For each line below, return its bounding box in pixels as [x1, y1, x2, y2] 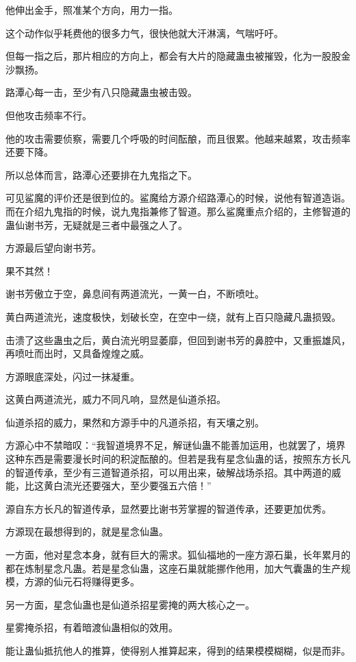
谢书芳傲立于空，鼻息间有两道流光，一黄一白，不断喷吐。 [5, 286, 264, 301]
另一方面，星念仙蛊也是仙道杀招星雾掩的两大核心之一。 [5, 597, 255, 611]
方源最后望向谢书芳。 [5, 241, 101, 255]
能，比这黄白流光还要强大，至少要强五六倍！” [5, 478, 212, 493]
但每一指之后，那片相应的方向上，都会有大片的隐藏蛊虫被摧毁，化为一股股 [5, 49, 341, 63]
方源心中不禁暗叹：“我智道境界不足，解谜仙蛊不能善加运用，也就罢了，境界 [5, 438, 346, 452]
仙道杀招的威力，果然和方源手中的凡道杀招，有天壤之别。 [5, 415, 264, 429]
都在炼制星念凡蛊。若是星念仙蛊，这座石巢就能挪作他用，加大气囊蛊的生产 [5, 561, 341, 575]
